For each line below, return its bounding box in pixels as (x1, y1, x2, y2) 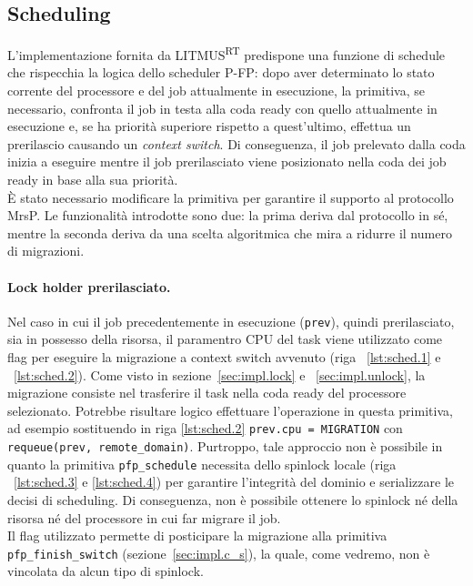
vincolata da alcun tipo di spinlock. (7, 561, 204, 581)
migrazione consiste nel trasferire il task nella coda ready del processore (7, 383, 407, 402)
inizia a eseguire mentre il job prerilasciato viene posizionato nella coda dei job (7, 152, 447, 171)
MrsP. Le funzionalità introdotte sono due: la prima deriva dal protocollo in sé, (7, 206, 448, 225)
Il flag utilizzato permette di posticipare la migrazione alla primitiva (7, 526, 387, 545)
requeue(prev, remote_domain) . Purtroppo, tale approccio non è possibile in (7, 437, 443, 456)
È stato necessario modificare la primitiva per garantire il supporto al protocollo (7, 187, 454, 207)
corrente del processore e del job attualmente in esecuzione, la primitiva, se (7, 81, 425, 100)
